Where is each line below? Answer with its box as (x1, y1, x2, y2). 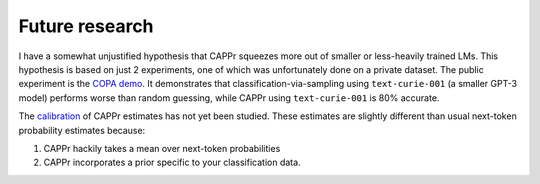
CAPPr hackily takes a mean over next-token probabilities (43, 142, 281, 154)
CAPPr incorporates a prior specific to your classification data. (43, 156, 301, 169)
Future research (18, 15, 154, 37)
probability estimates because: (18, 124, 146, 136)
